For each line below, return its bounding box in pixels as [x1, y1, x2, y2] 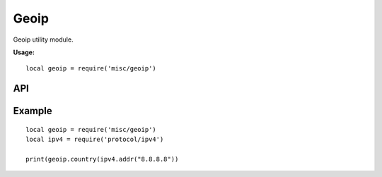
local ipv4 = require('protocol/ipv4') [25, 135, 164, 144]
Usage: [13, 48, 35, 56]
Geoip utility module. [13, 35, 74, 44]
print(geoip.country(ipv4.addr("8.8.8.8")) [25, 155, 179, 163]
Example [13, 105, 52, 117]
